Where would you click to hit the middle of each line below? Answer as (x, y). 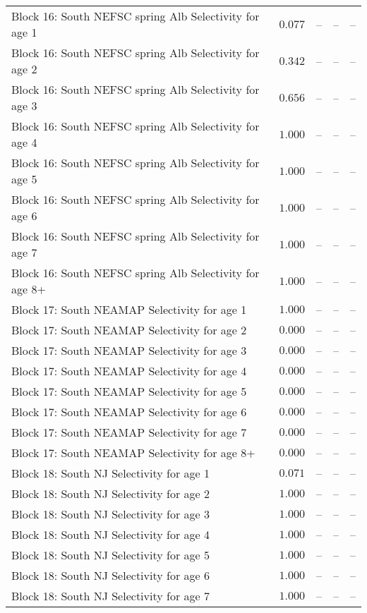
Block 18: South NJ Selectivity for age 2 (110, 493)
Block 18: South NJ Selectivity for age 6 (110, 575)
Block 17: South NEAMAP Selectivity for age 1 (129, 309)
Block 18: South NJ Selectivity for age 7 (110, 596)
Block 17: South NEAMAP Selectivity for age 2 (129, 330)
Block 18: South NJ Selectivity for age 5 (110, 555)
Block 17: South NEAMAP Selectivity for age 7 (129, 432)
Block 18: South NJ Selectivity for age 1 (110, 473)
